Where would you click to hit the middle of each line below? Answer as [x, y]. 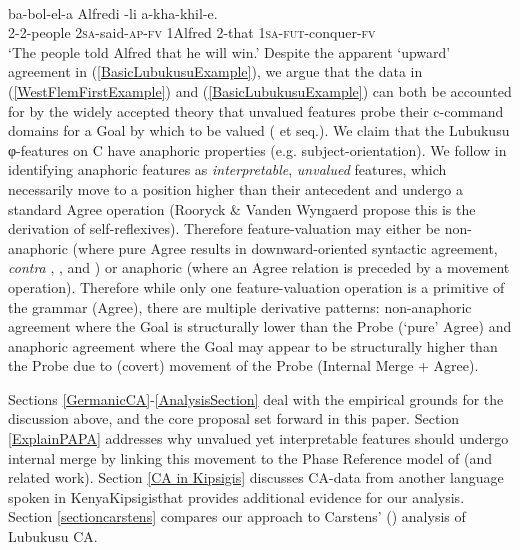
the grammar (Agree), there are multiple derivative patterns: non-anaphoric [240, 306]
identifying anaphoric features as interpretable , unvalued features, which [227, 169]
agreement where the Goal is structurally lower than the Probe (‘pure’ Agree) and [260, 326]
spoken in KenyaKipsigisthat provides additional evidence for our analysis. [236, 496]
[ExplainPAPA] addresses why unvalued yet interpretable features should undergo [258, 438]
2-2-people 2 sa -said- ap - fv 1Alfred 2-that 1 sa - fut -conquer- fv [192, 32]
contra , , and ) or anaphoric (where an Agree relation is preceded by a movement [259, 267]
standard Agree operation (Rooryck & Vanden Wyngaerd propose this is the [242, 208]
